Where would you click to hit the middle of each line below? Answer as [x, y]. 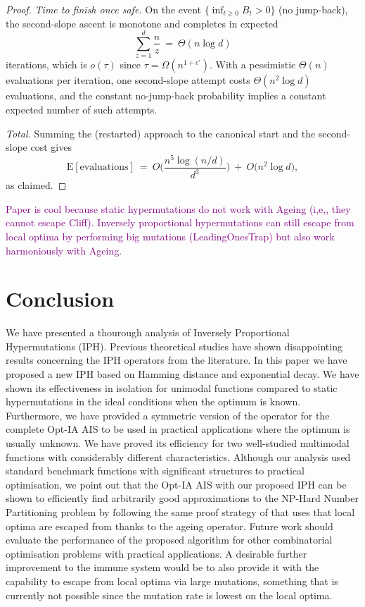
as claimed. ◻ [36, 185]
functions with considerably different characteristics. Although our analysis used [178, 456]
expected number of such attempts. [82, 109]
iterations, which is [46, 65]
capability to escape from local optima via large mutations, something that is [172, 581]
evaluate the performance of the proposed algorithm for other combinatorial [169, 540]
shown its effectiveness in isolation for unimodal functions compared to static [172, 387]
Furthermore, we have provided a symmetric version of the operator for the [168, 415]
